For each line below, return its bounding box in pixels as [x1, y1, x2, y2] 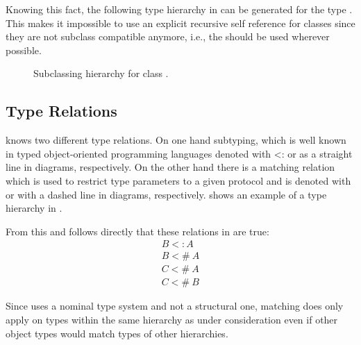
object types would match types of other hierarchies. [6, 326, 228, 340]
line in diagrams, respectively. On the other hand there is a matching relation [6, 160, 335, 174]
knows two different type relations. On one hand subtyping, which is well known [6, 133, 346, 147]
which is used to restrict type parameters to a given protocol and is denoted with [6, 173, 351, 187]
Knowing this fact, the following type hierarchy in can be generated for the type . [6, 2, 353, 16]
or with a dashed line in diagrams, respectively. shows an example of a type [6, 187, 327, 201]
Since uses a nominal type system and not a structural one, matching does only [6, 298, 344, 313]
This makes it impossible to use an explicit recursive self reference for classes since [6, 15, 355, 30]
